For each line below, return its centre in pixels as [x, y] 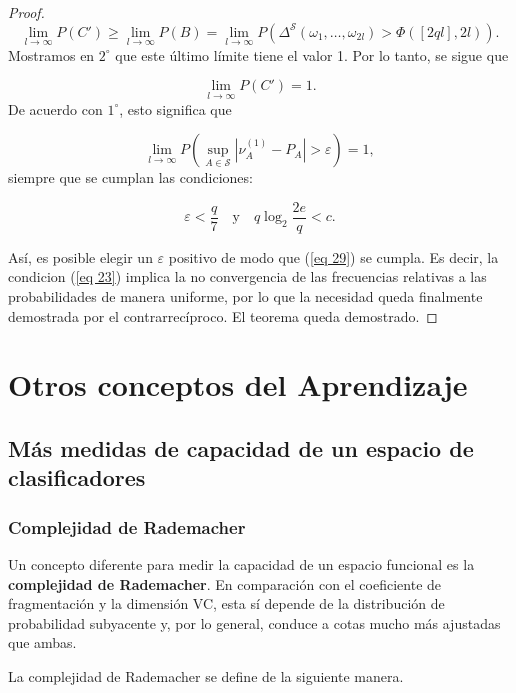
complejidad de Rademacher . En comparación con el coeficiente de [225, 583]
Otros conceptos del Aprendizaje [238, 384]
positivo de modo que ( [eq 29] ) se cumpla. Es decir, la [333, 256]
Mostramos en [51, 54]
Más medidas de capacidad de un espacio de [241, 448]
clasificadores [77, 477]
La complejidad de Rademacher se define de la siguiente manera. [206, 675]
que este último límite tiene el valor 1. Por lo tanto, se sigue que [312, 54]
